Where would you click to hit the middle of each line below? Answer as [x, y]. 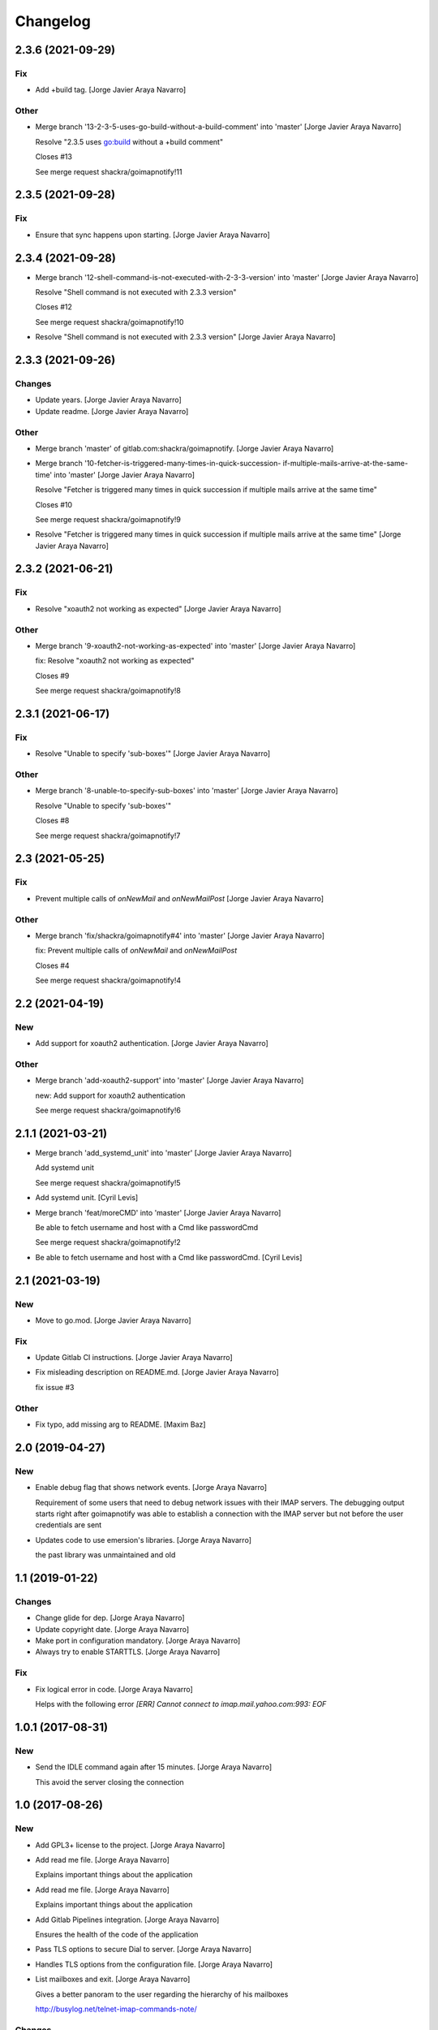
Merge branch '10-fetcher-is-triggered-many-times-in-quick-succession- [158, 464]
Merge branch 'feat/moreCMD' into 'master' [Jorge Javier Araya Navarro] [158, 1212]
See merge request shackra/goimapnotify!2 [108, 1242]
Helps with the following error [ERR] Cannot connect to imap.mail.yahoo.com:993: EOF [181, 1704]
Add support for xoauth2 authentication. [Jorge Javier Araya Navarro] [152, 1043]
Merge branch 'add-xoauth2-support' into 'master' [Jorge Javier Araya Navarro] [170, 1081]
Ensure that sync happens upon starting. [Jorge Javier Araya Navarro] [153, 235]
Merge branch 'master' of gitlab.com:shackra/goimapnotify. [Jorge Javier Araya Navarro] [185, 448]
